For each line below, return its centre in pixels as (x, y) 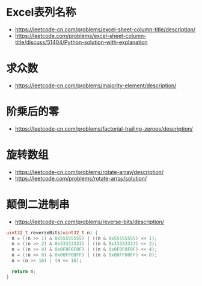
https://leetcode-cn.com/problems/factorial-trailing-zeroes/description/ (104, 129)
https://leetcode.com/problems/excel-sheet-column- (81, 36)
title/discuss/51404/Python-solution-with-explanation (81, 42)
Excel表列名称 (41, 12)
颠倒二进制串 (38, 204)
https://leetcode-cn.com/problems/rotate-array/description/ (89, 172)
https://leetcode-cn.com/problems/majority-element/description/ (96, 85)
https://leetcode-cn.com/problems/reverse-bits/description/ (89, 222)
